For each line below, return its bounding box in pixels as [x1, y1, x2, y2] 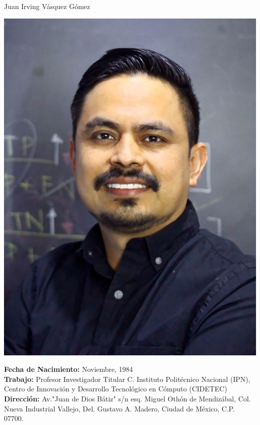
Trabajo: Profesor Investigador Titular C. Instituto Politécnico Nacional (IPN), [4, 373, 250, 384]
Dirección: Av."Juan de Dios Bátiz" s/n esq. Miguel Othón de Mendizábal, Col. [4, 393, 251, 403]
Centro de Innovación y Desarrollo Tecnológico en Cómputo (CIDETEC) [4, 383, 227, 394]
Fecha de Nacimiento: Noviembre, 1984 [4, 364, 133, 374]
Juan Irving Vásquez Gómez [4, 1, 90, 11]
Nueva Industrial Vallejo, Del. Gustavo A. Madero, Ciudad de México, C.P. [4, 403, 235, 413]
